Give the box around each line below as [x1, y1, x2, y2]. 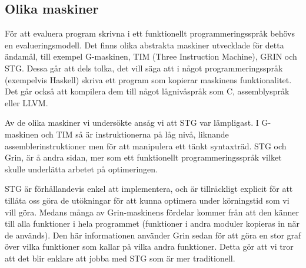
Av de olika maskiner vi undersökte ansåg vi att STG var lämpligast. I [5, 116, 259, 129]
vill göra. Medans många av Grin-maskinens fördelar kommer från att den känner [5, 205, 299, 218]
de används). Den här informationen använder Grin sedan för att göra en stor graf [5, 228, 301, 241]
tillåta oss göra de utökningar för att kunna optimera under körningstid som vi [5, 194, 290, 206]
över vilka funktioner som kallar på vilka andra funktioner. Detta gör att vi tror [5, 240, 294, 253]
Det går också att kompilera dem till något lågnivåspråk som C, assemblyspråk [5, 85, 290, 97]
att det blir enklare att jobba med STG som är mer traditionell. [5, 251, 235, 264]
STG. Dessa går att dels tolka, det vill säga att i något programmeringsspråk [5, 61, 283, 74]
